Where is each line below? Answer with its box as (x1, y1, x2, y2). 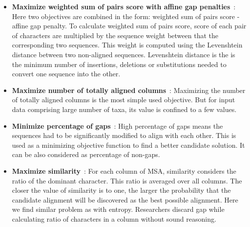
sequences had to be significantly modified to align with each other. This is (12, 130, 236, 140)
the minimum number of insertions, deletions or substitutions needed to (12, 59, 227, 69)
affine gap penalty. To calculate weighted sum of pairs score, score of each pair (12, 21, 247, 31)
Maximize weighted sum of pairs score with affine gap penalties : (12, 1, 236, 11)
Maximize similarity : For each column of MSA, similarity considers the (12, 165, 236, 176)
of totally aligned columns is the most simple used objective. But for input (12, 94, 235, 105)
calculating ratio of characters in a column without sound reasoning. (12, 213, 216, 224)
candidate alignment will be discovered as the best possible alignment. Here (12, 194, 238, 204)
